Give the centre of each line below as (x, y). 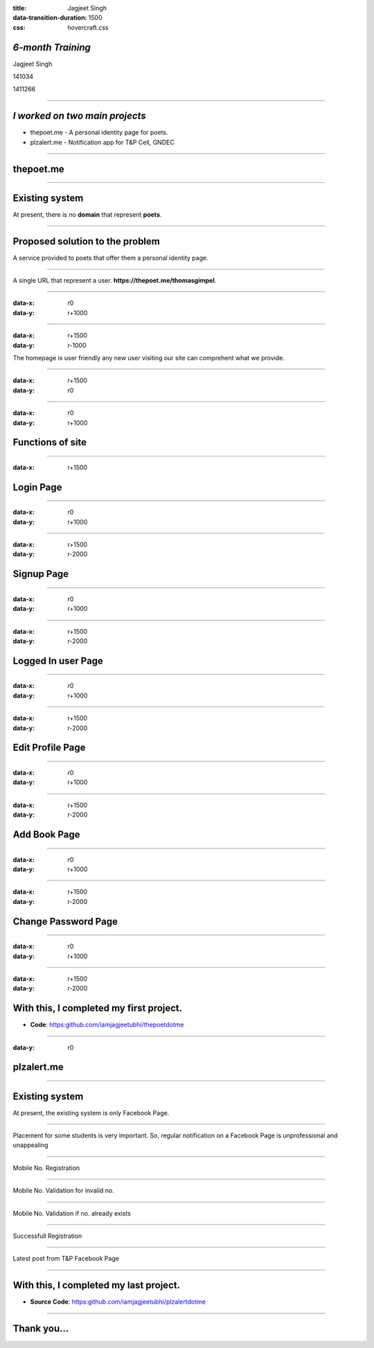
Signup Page (41, 574)
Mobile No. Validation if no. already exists (72, 1213)
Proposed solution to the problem (87, 241)
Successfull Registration (47, 1236)
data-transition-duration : (50, 18)
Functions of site (50, 442)
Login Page (37, 487)
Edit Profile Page (49, 748)
